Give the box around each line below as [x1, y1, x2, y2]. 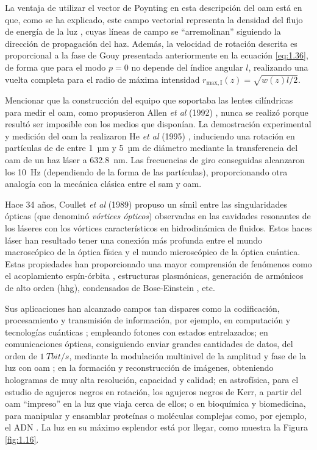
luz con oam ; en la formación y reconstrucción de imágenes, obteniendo [5, 361, 274, 374]
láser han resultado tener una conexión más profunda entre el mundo [5, 233, 263, 246]
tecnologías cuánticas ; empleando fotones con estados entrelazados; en [5, 325, 268, 338]
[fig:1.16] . [5, 433, 39, 446]
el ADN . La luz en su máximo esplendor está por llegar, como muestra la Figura [5, 421, 308, 434]
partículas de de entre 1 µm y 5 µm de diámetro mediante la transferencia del [5, 141, 298, 154]
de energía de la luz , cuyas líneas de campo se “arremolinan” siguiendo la [5, 25, 281, 38]
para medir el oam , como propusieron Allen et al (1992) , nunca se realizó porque [5, 105, 308, 118]
